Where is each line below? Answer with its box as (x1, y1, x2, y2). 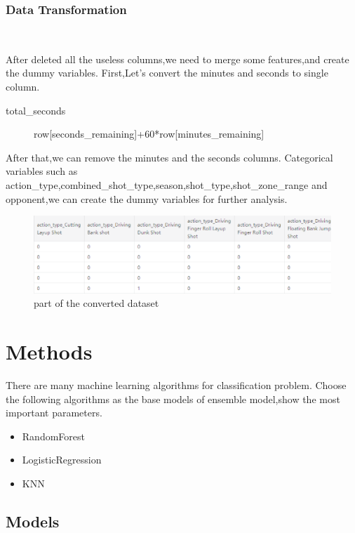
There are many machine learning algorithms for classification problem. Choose (6, 378, 347, 393)
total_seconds (6, 103, 66, 117)
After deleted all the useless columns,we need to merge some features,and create (6, 51, 349, 66)
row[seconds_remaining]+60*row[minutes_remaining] (34, 126, 264, 141)
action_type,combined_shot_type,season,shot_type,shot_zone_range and (6, 177, 328, 192)
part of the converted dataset (34, 296, 159, 310)
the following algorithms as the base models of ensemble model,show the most (6, 391, 340, 406)
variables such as (6, 164, 78, 178)
